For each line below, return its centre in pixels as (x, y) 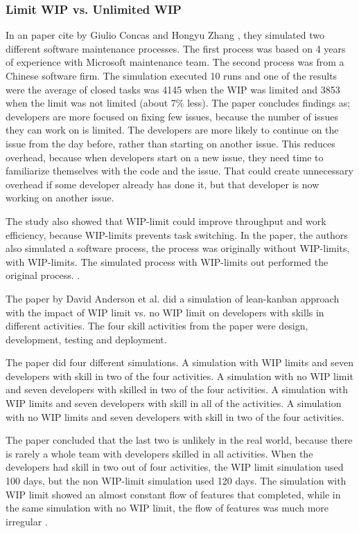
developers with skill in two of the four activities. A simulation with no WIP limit (179, 376)
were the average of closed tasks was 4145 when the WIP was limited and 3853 (173, 89)
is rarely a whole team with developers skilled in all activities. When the (159, 453)
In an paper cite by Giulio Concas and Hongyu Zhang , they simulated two (165, 35)
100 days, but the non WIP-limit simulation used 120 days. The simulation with (176, 481)
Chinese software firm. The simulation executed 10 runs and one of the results (172, 75)
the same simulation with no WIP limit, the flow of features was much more (167, 508)
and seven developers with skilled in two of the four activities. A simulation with (177, 389)
